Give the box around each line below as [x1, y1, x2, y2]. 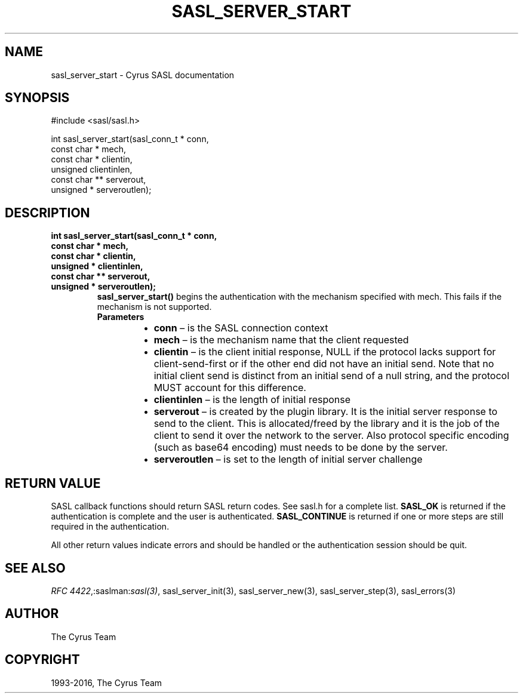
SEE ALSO [5, 560, 66, 576]
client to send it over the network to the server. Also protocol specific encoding [153, 429, 509, 442]
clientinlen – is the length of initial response [153, 393, 351, 406]
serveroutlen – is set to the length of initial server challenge [153, 453, 423, 466]
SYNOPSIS [5, 90, 70, 106]
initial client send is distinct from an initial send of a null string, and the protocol [153, 370, 509, 382]
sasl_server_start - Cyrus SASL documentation [51, 69, 235, 80]
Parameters [97, 312, 144, 322]
